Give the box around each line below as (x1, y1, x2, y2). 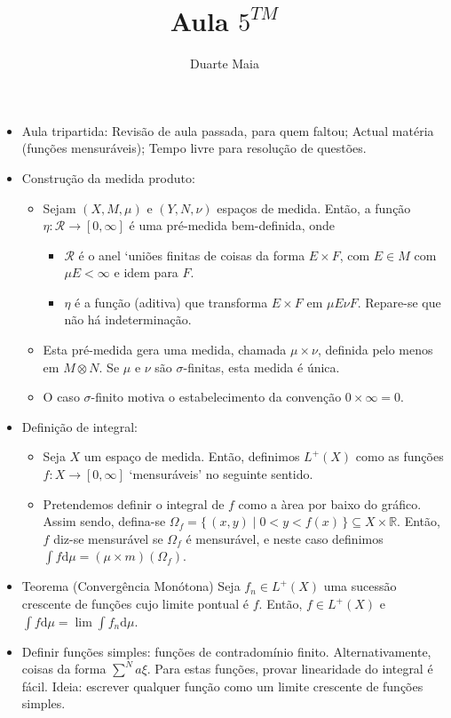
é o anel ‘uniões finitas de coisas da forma (78, 245, 305, 264)
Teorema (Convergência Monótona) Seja (21, 577, 241, 595)
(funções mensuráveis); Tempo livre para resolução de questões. (21, 139, 367, 157)
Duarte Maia (189, 54, 260, 73)
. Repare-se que (357, 292, 441, 311)
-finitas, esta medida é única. (183, 357, 340, 376)
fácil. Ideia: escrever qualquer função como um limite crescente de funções (21, 676, 423, 695)
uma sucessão (323, 577, 397, 595)
